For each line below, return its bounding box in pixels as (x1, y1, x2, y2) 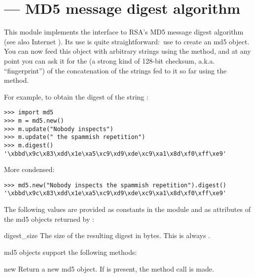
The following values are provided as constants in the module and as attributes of (4, 204, 251, 214)
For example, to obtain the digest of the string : (4, 91, 148, 102)
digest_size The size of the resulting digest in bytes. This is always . (4, 230, 210, 241)
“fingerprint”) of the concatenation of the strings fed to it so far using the (4, 65, 227, 75)
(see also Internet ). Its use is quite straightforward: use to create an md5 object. (4, 36, 250, 46)
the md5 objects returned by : (4, 213, 94, 224)
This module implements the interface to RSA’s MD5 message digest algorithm (4, 27, 244, 37)
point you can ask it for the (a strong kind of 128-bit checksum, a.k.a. (4, 55, 215, 66)
